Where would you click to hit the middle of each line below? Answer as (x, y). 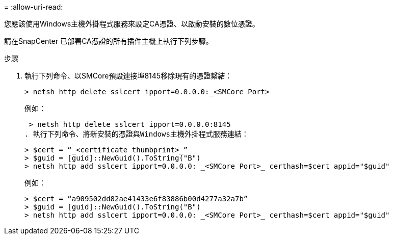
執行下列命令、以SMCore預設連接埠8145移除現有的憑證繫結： (128, 76)
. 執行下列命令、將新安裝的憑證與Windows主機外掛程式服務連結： (137, 134)
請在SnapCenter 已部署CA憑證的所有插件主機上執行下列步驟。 (109, 41)
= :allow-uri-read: (34, 7)
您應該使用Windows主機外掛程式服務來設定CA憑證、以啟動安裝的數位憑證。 (132, 24)
